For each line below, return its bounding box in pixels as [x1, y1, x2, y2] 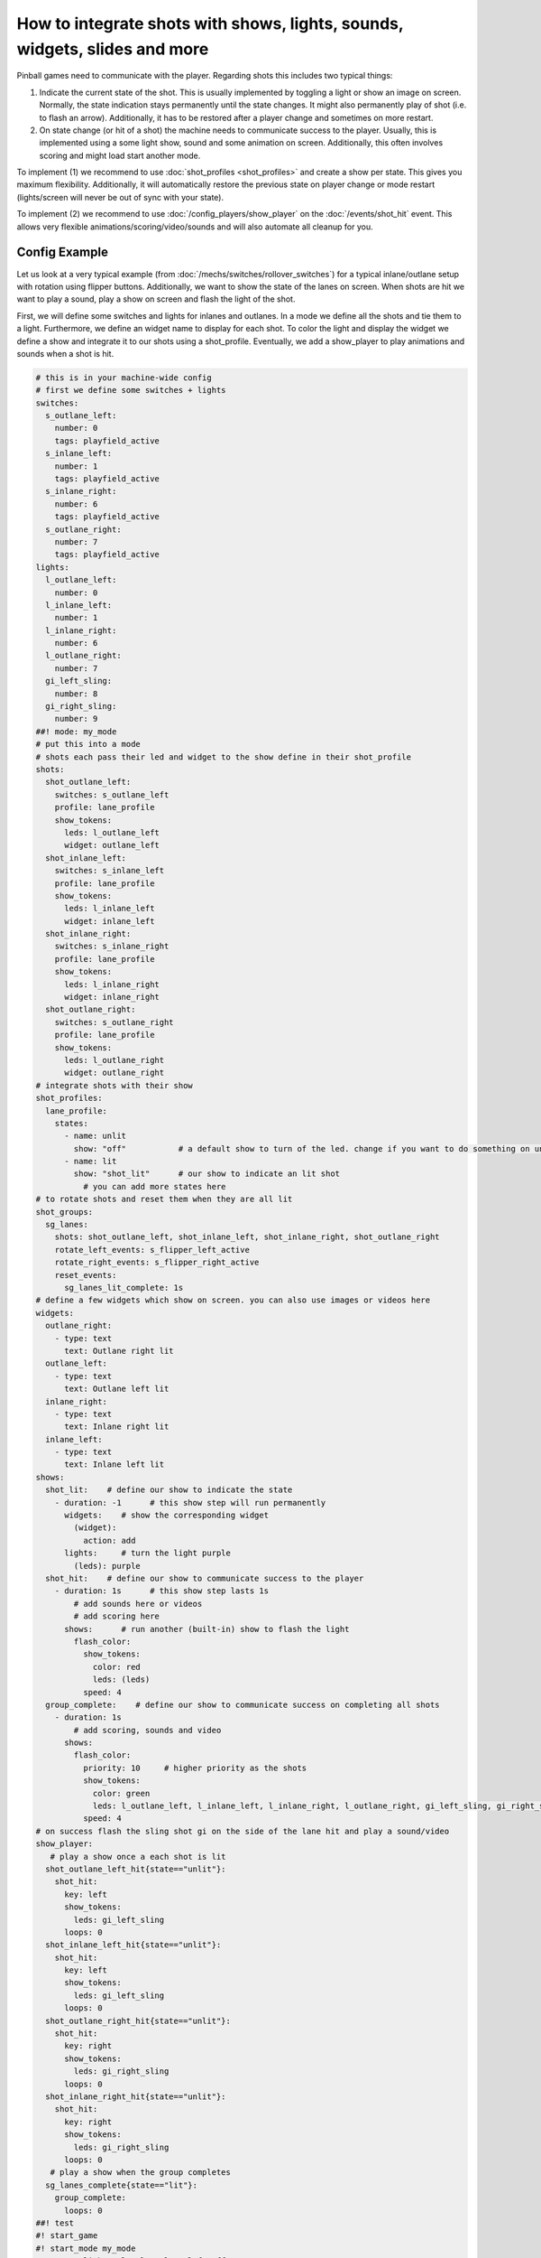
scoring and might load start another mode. [39, 150, 201, 161]
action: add [82, 1535, 136, 1545]
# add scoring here [73, 1611, 160, 1621]
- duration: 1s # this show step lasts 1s [54, 1586, 270, 1596]
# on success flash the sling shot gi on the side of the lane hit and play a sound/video [35, 1825, 450, 1836]
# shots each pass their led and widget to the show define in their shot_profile [35, 751, 412, 762]
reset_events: [54, 1270, 117, 1280]
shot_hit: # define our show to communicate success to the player [45, 1572, 364, 1583]
